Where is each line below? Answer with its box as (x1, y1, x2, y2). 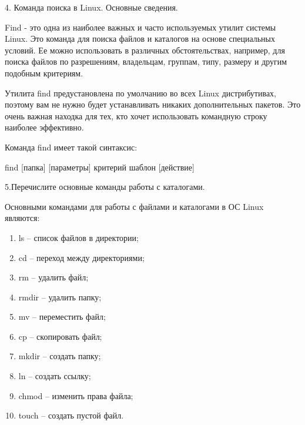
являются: (5, 212, 40, 224)
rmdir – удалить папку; (18, 290, 102, 303)
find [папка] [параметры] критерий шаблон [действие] (5, 160, 195, 173)
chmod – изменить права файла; (18, 389, 133, 401)
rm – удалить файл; (18, 271, 89, 283)
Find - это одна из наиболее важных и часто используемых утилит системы (5, 21, 276, 33)
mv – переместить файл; (18, 310, 106, 323)
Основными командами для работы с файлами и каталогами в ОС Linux (5, 200, 264, 212)
